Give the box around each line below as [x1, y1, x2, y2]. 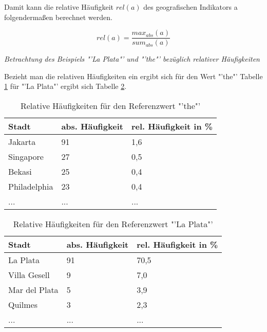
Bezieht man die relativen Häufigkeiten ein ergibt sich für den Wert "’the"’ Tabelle [4, 70, 263, 81]
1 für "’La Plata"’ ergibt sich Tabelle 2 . [4, 81, 127, 91]
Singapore [8, 151, 44, 163]
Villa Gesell [8, 269, 50, 281]
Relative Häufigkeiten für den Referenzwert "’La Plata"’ [13, 218, 213, 230]
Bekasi [8, 165, 32, 178]
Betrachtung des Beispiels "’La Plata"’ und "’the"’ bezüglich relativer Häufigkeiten [4, 53, 260, 64]
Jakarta [8, 136, 36, 148]
